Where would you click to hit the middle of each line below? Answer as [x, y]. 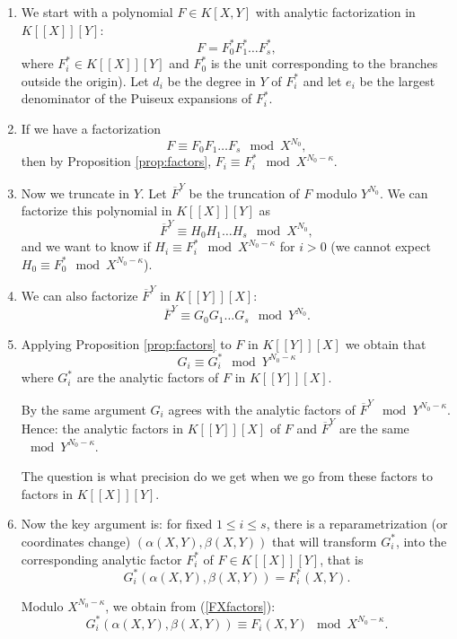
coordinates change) [76, 541]
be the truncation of [244, 193]
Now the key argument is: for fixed [117, 524]
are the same [374, 428]
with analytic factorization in [335, 12]
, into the [421, 541]
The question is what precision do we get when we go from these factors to [227, 476]
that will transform [325, 541]
